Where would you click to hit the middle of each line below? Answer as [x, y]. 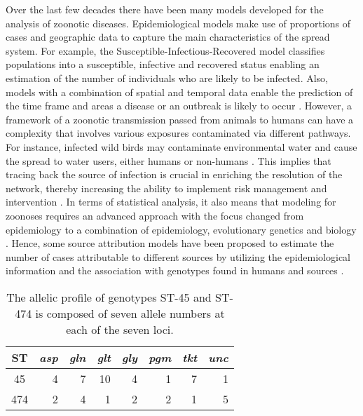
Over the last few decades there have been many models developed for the [165, 9]
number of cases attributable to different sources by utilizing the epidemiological [178, 256]
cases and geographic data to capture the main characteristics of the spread [168, 37]
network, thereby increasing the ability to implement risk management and [166, 188]
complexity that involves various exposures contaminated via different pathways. [178, 133]
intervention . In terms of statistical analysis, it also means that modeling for [171, 202]
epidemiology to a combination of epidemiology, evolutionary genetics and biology [181, 229]
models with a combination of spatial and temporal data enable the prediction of [179, 92]
